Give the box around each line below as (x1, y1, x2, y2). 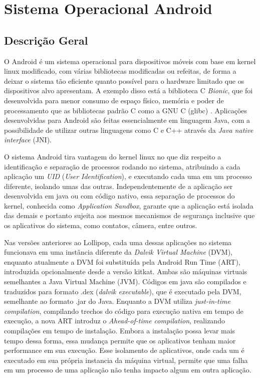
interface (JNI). (4, 134, 52, 145)
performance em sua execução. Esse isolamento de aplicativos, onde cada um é (4, 345, 244, 355)
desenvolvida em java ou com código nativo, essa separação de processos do (4, 191, 235, 201)
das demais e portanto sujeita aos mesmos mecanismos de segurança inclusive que (4, 210, 255, 221)
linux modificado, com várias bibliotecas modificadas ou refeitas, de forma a (4, 66, 236, 76)
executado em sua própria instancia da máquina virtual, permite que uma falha (4, 354, 248, 365)
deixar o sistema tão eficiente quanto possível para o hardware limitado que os (4, 75, 244, 86)
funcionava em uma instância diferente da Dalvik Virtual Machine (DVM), (4, 247, 233, 257)
